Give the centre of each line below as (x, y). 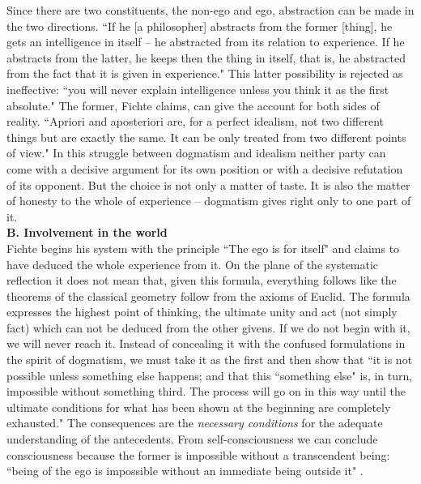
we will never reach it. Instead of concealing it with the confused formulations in (206, 343)
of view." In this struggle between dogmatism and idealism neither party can (196, 153)
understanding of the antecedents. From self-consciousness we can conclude (192, 439)
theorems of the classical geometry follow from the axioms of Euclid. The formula (208, 296)
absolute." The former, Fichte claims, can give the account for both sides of (193, 105)
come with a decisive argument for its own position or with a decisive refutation (205, 168)
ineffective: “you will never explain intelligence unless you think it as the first (198, 89)
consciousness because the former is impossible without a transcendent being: (198, 454)
